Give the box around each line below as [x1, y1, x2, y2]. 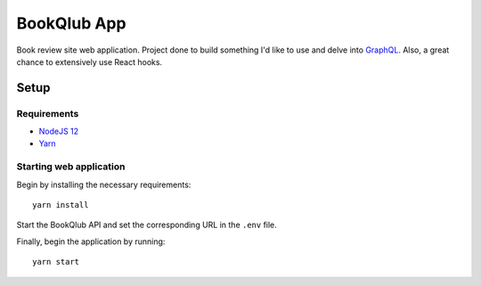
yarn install [32, 200, 89, 210]
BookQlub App [16, 13, 126, 33]
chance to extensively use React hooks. [16, 56, 163, 67]
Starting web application [16, 160, 126, 173]
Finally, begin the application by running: [16, 236, 166, 247]
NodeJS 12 [38, 126, 79, 137]
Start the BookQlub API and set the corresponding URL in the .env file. [16, 219, 278, 231]
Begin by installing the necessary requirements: [16, 179, 192, 190]
